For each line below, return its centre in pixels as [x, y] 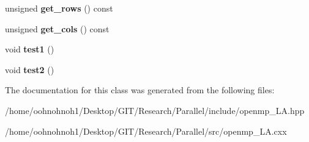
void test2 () [30, 69]
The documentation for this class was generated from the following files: [140, 90]
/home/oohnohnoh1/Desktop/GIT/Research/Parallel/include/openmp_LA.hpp [155, 110]
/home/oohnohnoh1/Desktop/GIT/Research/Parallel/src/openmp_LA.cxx [146, 131]
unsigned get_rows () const [59, 8]
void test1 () [30, 49]
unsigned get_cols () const [57, 28]
